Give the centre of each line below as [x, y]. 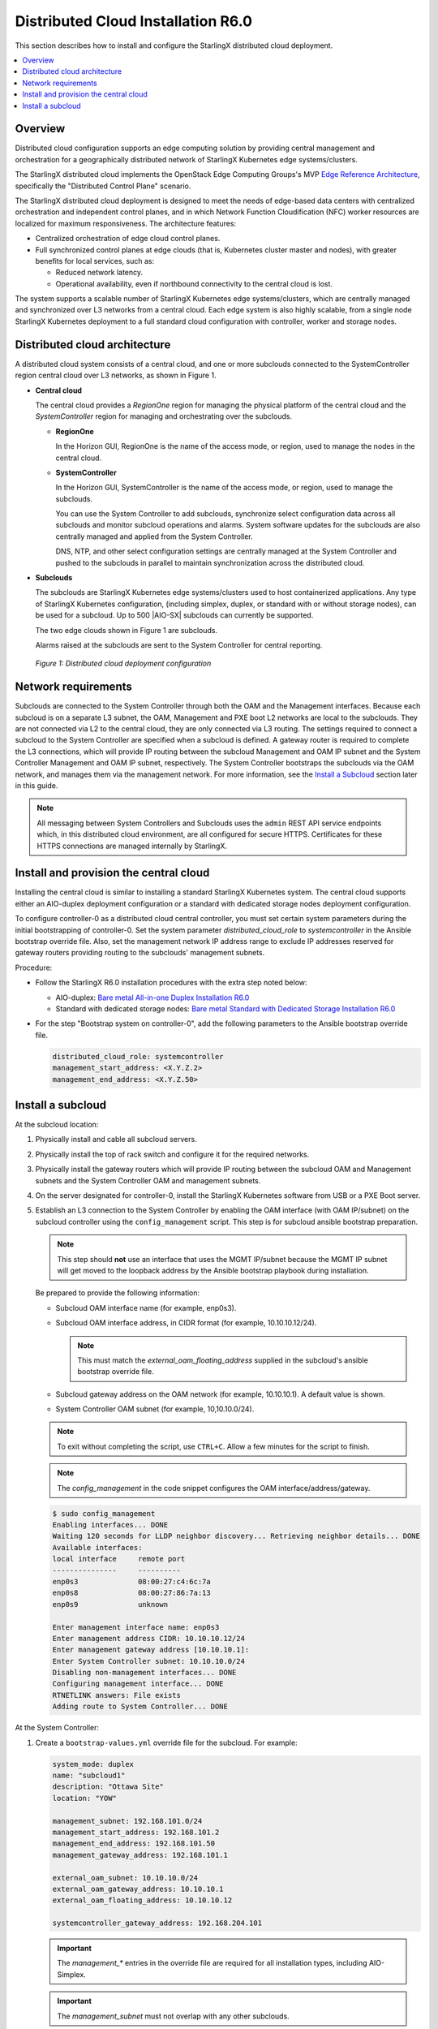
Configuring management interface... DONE [138, 1684]
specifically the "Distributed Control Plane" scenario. [103, 186]
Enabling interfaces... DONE [110, 1525]
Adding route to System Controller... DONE [140, 1707]
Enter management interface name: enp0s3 [136, 1627]
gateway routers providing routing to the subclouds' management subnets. [140, 953]
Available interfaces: [97, 1547]
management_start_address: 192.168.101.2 [136, 1832]
